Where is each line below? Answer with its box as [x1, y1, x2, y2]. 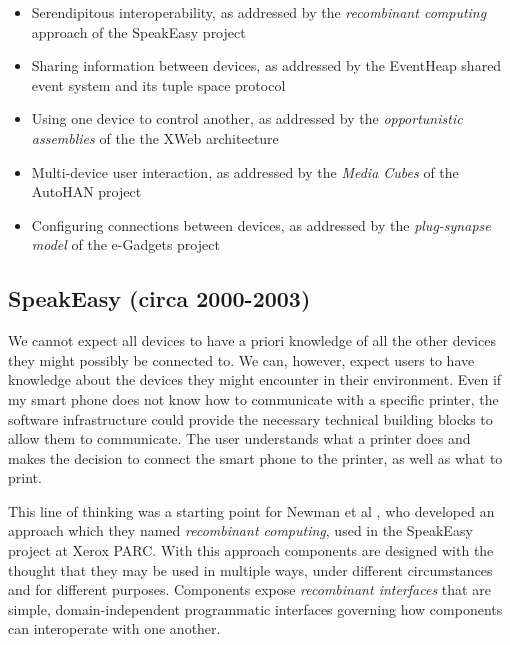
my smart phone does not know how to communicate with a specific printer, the [8, 388, 499, 409]
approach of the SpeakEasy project [31, 21, 246, 42]
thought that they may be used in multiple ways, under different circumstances [8, 559, 493, 580]
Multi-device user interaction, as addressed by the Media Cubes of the [31, 161, 459, 182]
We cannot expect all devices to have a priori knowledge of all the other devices [8, 330, 496, 351]
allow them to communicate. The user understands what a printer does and [8, 428, 471, 449]
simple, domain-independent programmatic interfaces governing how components [8, 598, 503, 619]
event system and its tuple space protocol [31, 74, 286, 95]
